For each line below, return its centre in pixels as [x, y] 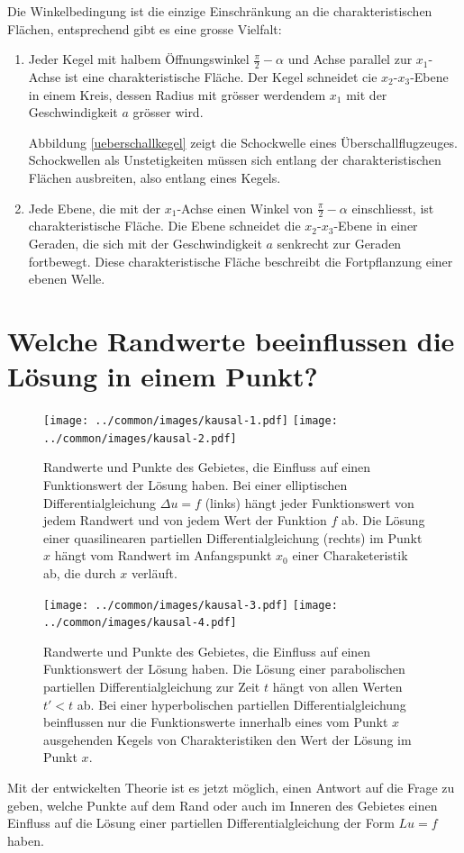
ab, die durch [80, 572]
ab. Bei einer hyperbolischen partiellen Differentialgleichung [241, 704]
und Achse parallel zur [350, 59]
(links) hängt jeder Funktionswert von [309, 502]
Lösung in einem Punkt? [163, 376]
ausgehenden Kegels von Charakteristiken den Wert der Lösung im [227, 739]
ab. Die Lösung [383, 520]
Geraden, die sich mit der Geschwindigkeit [145, 243]
